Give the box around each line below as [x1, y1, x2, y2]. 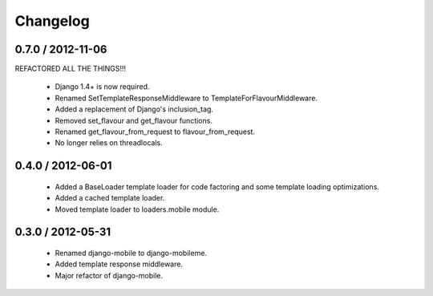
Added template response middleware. [55, 259, 184, 269]
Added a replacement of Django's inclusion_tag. [55, 104, 214, 114]
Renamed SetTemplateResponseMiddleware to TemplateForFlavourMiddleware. [55, 93, 318, 103]
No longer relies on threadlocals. [55, 138, 164, 148]
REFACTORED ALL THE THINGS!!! [14, 64, 127, 74]
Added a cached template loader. [55, 193, 165, 203]
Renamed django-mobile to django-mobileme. [55, 249, 208, 257]
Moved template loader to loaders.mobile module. [55, 205, 220, 214]
